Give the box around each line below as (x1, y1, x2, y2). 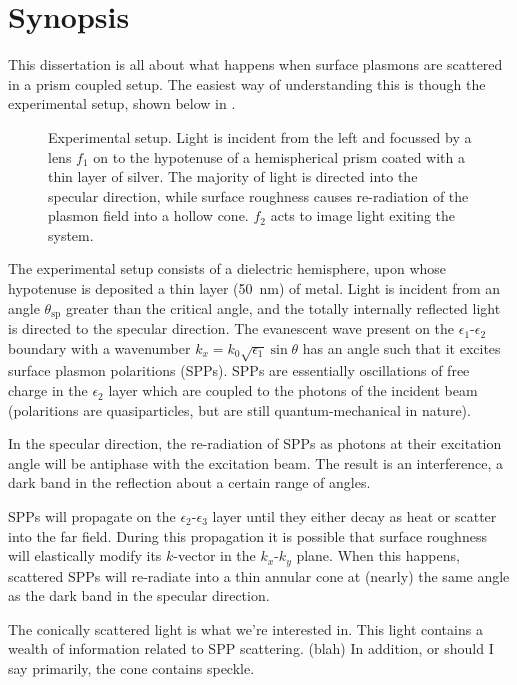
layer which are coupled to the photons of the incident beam (108, 380, 478, 401)
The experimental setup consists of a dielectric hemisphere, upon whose (8, 258, 447, 279)
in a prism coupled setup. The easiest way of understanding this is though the (8, 73, 486, 94)
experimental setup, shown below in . (8, 93, 236, 114)
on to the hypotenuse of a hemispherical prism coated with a (93, 146, 465, 167)
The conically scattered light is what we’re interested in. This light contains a (8, 618, 483, 639)
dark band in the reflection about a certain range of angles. (8, 472, 371, 493)
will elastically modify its (8, 545, 162, 566)
